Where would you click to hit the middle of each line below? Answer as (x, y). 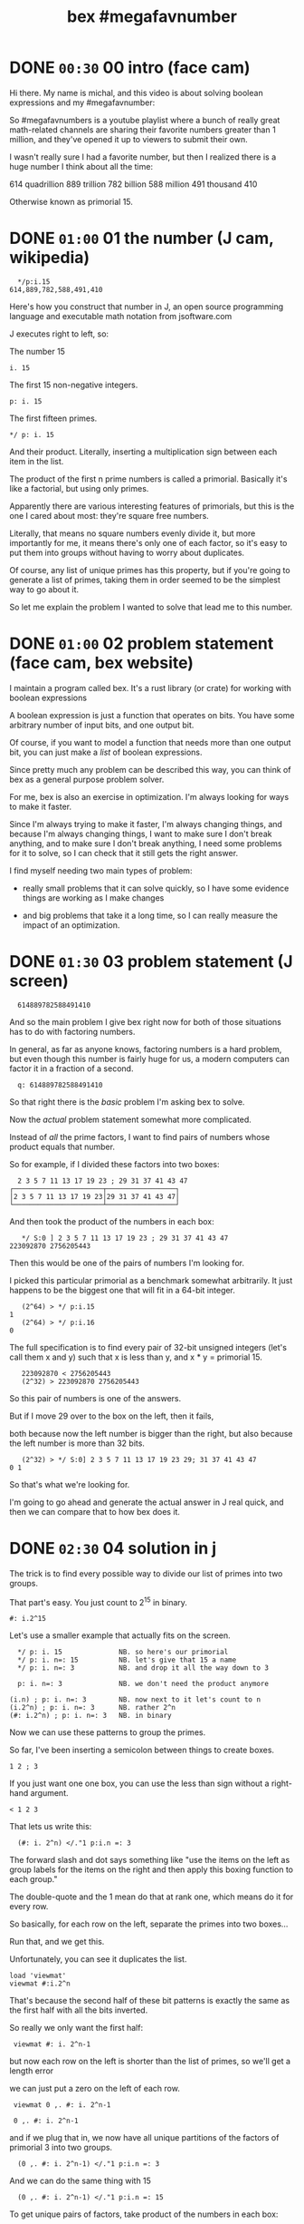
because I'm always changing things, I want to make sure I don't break (141, 834)
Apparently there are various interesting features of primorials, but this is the (152, 506)
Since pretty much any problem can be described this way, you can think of (150, 769)
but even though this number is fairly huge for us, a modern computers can (149, 1058)
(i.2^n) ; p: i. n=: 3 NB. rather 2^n (93, 1708)
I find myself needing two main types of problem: (101, 870)
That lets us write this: (51, 1827)
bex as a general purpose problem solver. (87, 779)
